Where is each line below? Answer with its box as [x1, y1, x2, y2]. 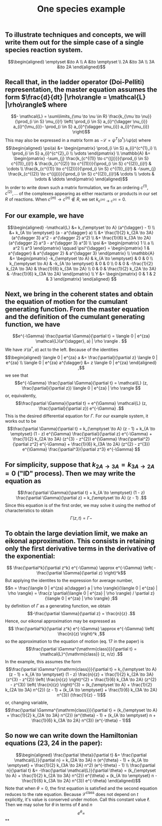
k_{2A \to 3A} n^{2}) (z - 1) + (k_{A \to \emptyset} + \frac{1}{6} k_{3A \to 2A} [5, 687, 158, 693]
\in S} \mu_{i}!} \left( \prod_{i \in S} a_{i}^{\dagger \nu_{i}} [33, 119, 148, 125]
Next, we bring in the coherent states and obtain [5, 290, 153, 299]
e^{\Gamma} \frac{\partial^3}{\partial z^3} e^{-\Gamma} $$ [22, 446, 140, 452]
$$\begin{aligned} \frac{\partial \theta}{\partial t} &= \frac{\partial [15, 752, 147, 758]
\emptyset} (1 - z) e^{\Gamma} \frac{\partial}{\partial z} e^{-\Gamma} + [10, 431, 152, 437]
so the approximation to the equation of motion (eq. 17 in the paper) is [5, 638, 144, 644]
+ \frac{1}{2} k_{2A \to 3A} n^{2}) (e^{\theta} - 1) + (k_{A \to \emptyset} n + [6, 712, 156, 718]
